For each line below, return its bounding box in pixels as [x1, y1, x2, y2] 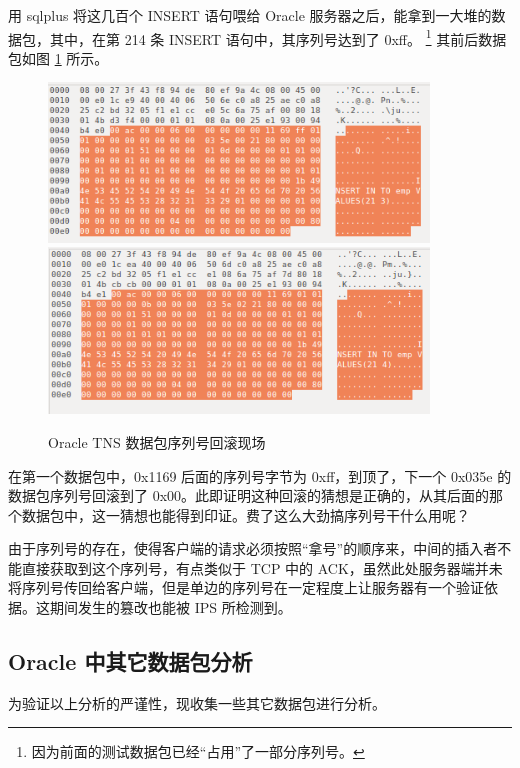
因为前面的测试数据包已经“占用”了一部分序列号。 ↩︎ [31, 741, 365, 762]
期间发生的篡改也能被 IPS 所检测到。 [49, 597, 292, 618]
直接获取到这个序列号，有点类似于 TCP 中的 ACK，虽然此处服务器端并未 [21, 557, 503, 578]
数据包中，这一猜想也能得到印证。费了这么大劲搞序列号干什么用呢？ [21, 504, 470, 525]
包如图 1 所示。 [8, 47, 109, 68]
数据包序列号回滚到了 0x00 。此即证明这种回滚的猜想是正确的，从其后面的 [8, 485, 490, 506]
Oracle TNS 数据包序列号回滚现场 [48, 431, 266, 452]
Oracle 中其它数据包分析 [8, 646, 253, 677]
